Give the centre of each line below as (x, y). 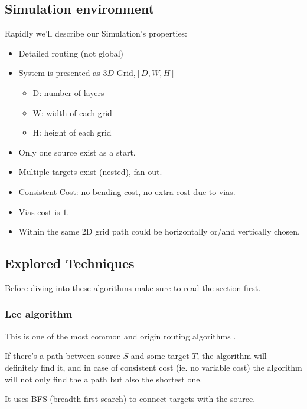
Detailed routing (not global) (71, 53)
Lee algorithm (39, 314)
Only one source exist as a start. (77, 152)
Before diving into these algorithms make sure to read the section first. (133, 287)
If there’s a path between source (63, 356)
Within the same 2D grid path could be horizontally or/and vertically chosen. (159, 231)
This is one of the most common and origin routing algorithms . (120, 336)
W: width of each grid (72, 112)
